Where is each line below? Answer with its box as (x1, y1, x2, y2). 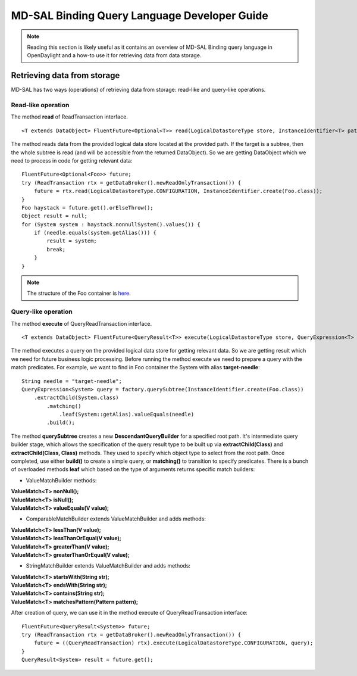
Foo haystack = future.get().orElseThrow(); (21, 204, 154, 211)
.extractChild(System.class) (33, 394, 119, 401)
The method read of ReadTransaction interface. (11, 113, 128, 120)
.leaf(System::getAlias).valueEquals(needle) (59, 411, 195, 418)
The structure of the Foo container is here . (27, 289, 131, 297)
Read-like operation (11, 101, 70, 109)
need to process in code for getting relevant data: (11, 157, 133, 164)
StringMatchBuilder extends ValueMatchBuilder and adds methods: (26, 562, 190, 569)
